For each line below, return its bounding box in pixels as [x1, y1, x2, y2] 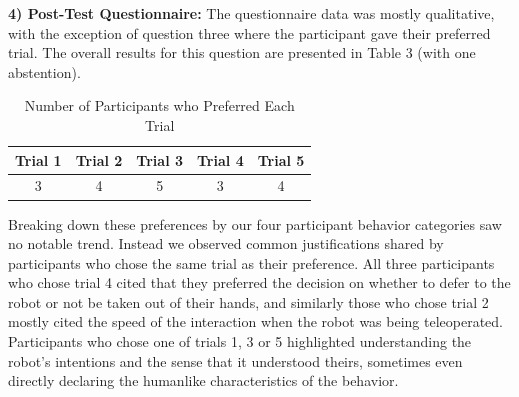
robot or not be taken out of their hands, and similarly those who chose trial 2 [8, 291, 489, 312]
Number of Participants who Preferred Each [24, 95, 295, 116]
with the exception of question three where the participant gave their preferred [8, 22, 491, 43]
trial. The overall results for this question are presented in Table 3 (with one [8, 42, 476, 63]
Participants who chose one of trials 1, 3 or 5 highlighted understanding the [8, 331, 472, 352]
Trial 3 [136, 149, 184, 170]
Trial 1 [15, 149, 62, 170]
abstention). [8, 61, 81, 82]
